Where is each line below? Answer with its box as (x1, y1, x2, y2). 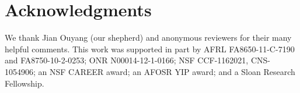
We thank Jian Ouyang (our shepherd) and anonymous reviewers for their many (5, 31, 292, 44)
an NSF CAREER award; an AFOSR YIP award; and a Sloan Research (38, 65, 295, 77)
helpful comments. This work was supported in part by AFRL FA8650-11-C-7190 (5, 42, 295, 55)
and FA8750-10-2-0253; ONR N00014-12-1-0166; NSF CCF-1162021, (5, 54, 249, 66)
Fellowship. (5, 77, 44, 89)
